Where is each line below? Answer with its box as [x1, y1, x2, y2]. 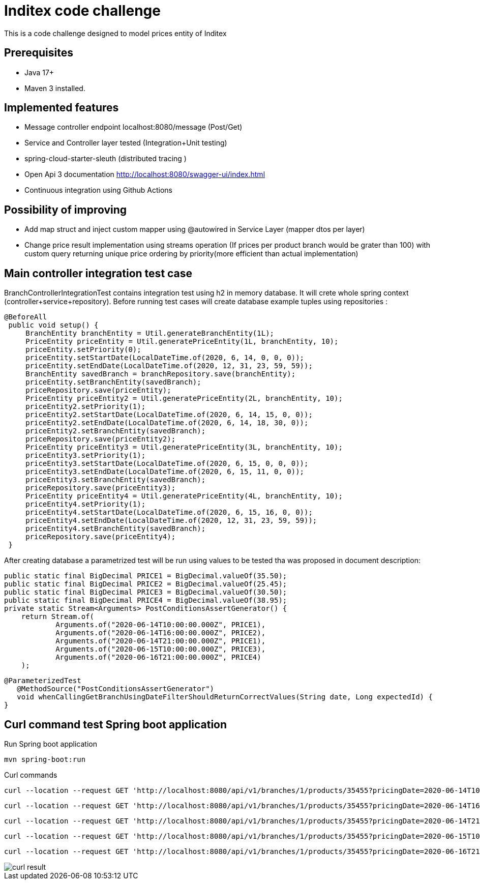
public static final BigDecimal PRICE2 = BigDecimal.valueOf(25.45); [4, 580, 287, 588]
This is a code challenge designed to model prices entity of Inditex [4, 28, 227, 38]
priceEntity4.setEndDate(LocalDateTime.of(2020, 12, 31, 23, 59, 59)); [25, 516, 317, 525]
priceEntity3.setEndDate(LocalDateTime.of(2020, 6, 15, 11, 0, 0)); [25, 467, 305, 476]
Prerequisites [4, 46, 73, 60]
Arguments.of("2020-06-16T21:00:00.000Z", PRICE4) [55, 653, 261, 662]
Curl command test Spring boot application [4, 718, 227, 731]
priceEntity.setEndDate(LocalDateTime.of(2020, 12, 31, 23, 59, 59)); [25, 362, 313, 370]
